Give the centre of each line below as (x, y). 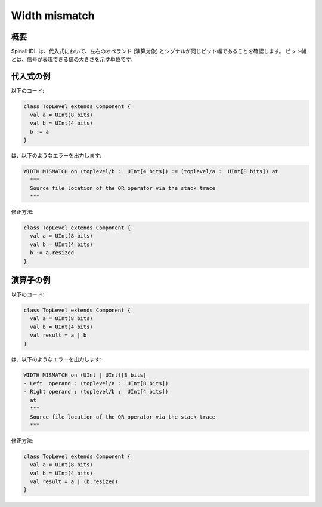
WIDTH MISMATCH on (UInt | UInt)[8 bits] (85, 375)
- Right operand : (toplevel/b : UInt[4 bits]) (96, 392)
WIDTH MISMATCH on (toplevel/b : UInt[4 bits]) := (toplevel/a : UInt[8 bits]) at (151, 171)
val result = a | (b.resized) (74, 482)
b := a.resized (52, 253)
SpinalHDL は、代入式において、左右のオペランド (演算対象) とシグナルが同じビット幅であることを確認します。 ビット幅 (159, 51)
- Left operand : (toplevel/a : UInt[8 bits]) (96, 383)
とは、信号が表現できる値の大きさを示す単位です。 (74, 59)
